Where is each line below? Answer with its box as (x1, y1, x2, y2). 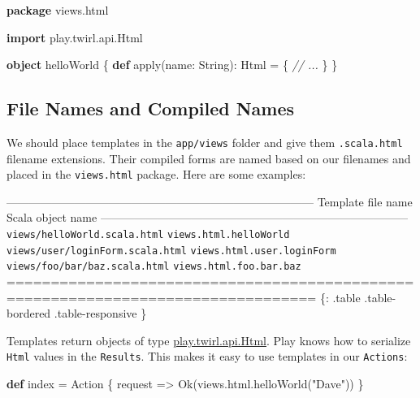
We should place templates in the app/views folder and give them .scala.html (6, 133, 403, 150)
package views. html (6, 2, 109, 18)
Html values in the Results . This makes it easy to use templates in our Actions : (6, 348, 408, 365)
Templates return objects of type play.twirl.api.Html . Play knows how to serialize (6, 331, 411, 348)
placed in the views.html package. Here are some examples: (6, 166, 306, 183)
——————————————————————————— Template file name (6, 193, 413, 210)
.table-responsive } (54, 305, 147, 322)
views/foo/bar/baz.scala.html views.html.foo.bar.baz (6, 261, 301, 273)
